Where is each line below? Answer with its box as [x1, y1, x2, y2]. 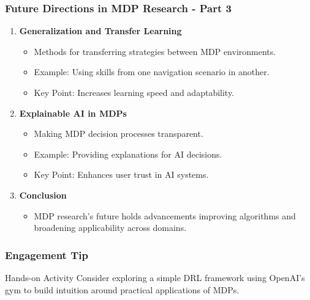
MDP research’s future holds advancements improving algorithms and [34, 209, 296, 222]
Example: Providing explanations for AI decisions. [34, 147, 222, 160]
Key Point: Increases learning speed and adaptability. [34, 86, 235, 98]
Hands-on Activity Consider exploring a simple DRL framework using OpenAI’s [5, 271, 305, 284]
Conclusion [19, 188, 67, 201]
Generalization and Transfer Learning [19, 24, 182, 37]
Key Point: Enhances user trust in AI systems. [34, 168, 209, 181]
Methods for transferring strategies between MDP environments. [34, 45, 276, 57]
